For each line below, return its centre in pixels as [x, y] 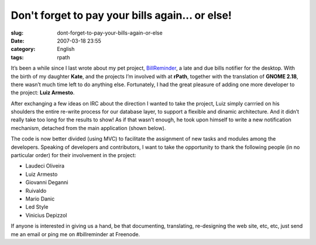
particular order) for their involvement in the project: [73, 155]
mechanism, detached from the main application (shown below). [88, 128]
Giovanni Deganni [47, 182]
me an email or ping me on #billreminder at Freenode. [75, 234]
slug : [17, 33]
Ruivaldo [36, 190]
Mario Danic [40, 199]
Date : [18, 40]
